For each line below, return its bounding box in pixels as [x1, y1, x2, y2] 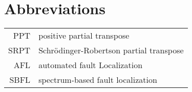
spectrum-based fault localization [38, 74, 157, 86]
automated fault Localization [38, 59, 143, 71]
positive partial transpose [38, 29, 130, 42]
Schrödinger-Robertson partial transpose [38, 44, 184, 56]
